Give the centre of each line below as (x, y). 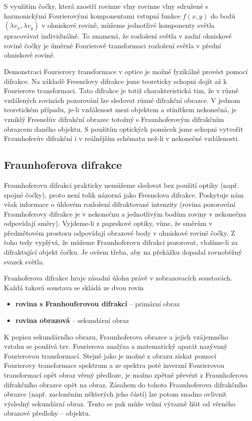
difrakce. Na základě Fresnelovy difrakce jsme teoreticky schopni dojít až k (115, 81)
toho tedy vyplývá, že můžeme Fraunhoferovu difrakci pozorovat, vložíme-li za (121, 242)
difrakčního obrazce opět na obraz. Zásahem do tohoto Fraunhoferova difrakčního (126, 384)
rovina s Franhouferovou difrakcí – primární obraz (97, 304)
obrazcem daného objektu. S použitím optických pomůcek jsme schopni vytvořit (124, 129)
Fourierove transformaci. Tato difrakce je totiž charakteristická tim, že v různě (121, 90)
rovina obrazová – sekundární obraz (72, 320)
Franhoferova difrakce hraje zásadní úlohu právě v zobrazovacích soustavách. (118, 278)
